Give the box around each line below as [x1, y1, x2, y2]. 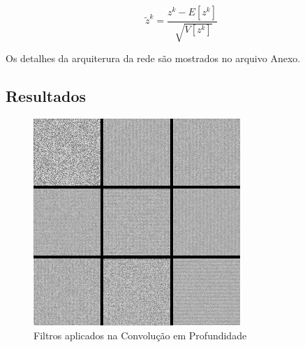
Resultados [6, 85, 86, 107]
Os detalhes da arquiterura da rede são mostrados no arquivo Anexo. [6, 51, 301, 66]
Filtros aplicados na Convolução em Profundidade [34, 327, 247, 342]
